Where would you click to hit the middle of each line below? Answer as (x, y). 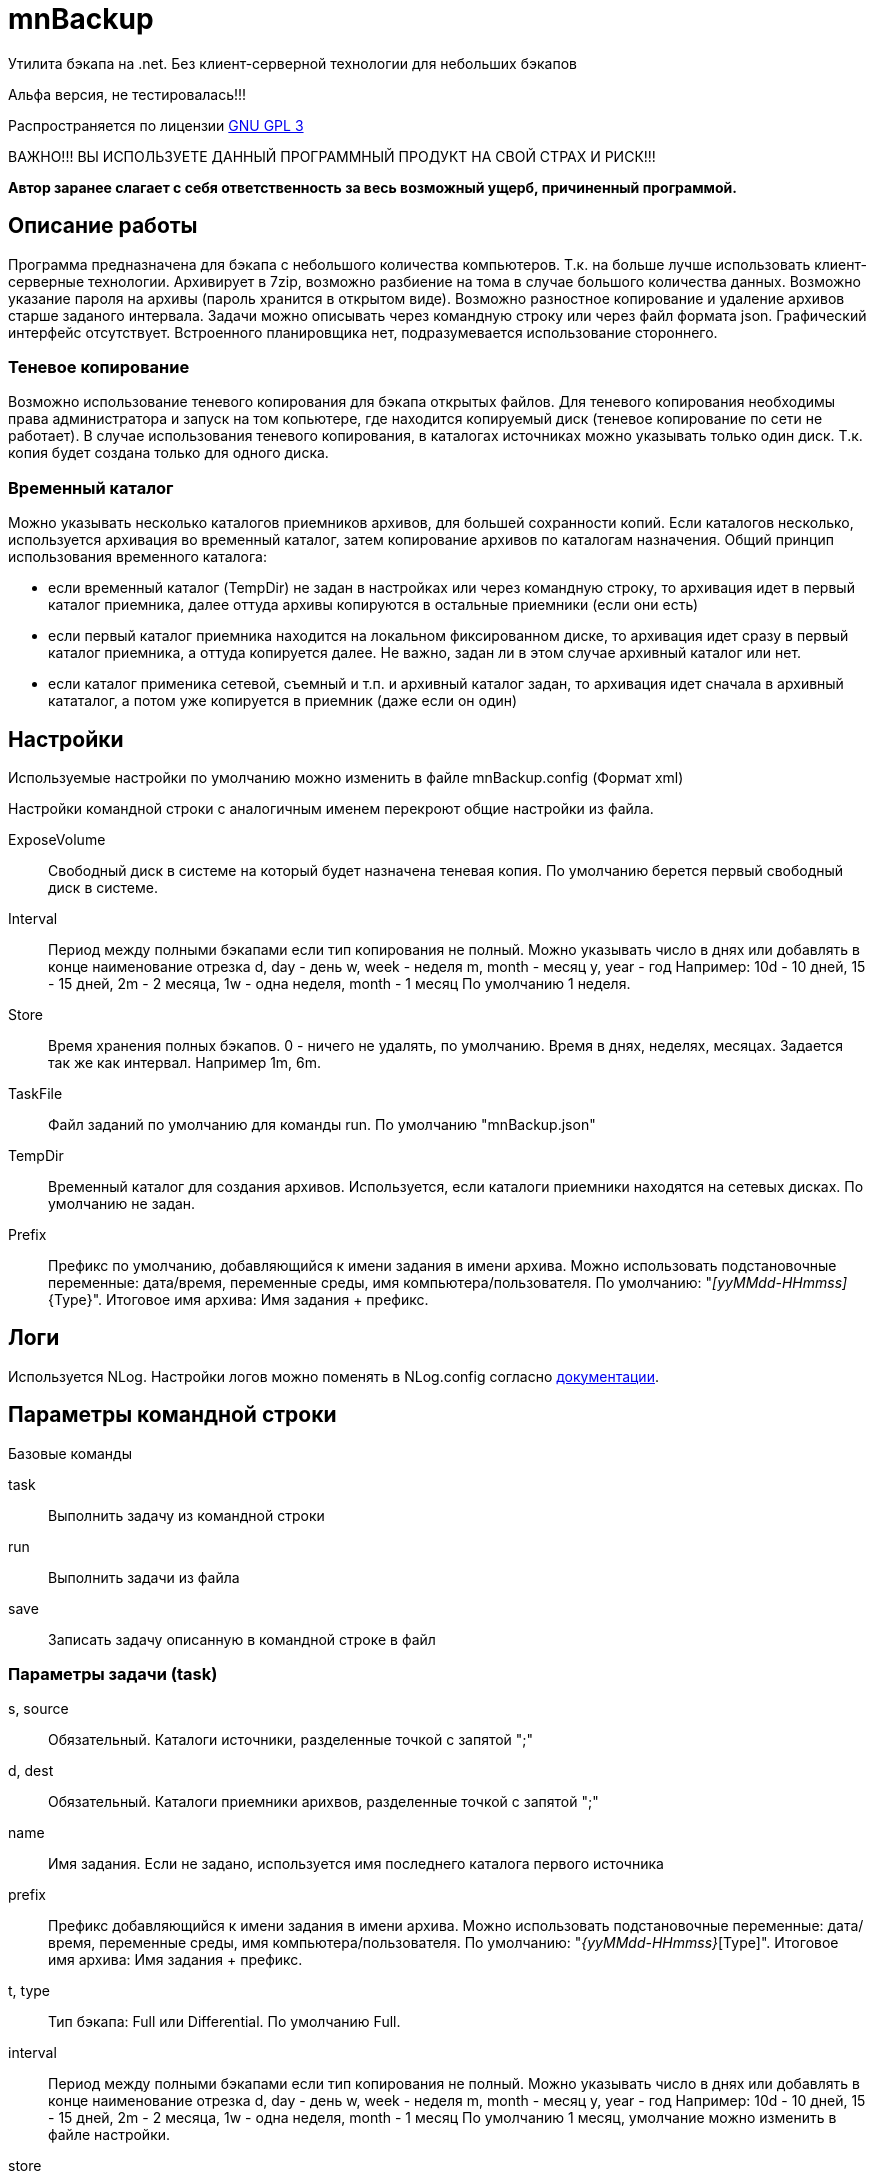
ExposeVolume (57, 839)
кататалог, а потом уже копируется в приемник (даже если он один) (283, 701)
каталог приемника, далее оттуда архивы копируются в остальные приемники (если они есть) (373, 605)
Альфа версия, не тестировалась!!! (127, 94)
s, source (38, 1709)
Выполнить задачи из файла (144, 1577)
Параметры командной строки (172, 1415)
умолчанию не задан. (122, 1203)
